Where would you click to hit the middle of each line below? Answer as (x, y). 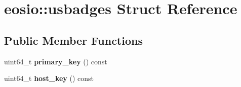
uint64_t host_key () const (49, 78)
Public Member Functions (73, 40)
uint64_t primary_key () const (56, 61)
